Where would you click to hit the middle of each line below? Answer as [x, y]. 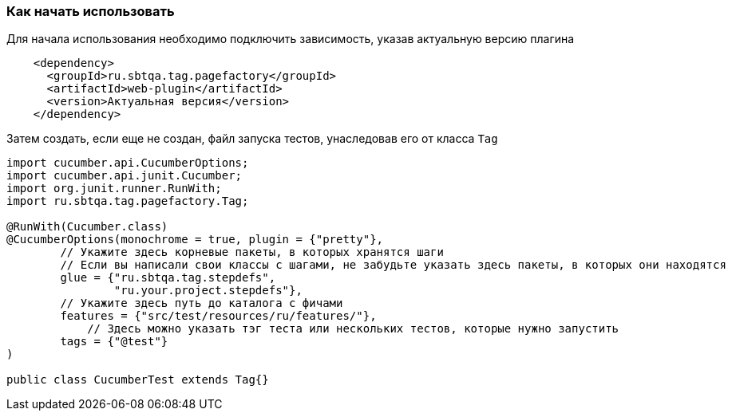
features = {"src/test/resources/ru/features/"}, [218, 316]
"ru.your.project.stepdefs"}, [208, 291]
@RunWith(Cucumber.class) [87, 227]
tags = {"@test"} [114, 342]
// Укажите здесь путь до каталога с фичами [202, 303]
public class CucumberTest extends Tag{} [138, 380]
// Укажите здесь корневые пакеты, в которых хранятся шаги [252, 252]
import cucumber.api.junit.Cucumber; [125, 176]
